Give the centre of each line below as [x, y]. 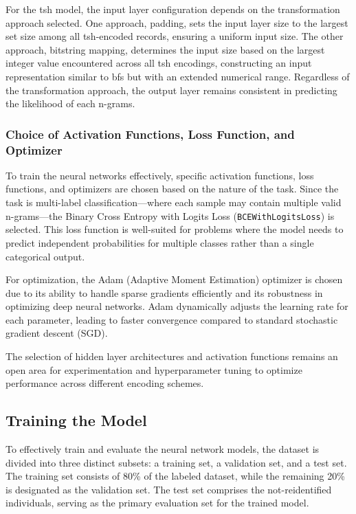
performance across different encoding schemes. [105, 383]
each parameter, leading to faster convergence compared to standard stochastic [172, 319]
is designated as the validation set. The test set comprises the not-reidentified [169, 489]
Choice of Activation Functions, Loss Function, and [150, 134]
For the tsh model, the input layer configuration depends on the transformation [173, 9]
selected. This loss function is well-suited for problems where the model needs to [175, 229]
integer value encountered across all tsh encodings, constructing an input [159, 63]
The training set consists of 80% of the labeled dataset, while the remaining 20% [175, 476]
